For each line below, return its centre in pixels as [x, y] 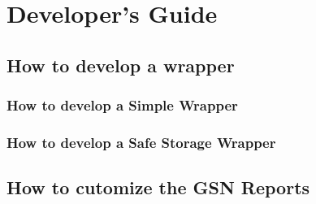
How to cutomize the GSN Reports [158, 187]
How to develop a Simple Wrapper [122, 105]
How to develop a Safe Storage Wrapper [141, 142]
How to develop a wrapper [121, 65]
